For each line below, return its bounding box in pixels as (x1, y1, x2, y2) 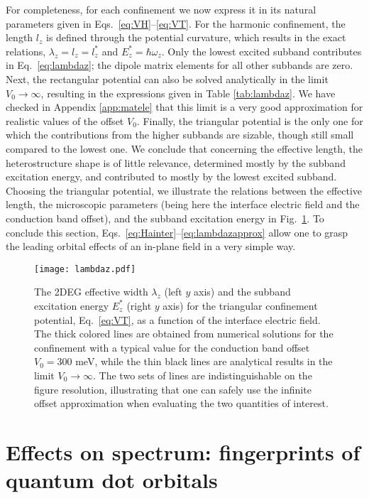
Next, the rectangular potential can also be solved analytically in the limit (6, 71, 329, 86)
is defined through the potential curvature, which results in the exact (45, 30, 346, 45)
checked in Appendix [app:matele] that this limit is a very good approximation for (6, 99, 363, 114)
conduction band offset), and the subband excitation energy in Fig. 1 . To (6, 210, 324, 225)
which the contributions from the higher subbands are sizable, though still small (6, 127, 354, 142)
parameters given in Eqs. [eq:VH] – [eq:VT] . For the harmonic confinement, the (6, 16, 346, 31)
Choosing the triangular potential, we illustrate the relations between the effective (6, 183, 363, 197)
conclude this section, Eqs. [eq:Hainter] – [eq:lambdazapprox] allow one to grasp (6, 224, 348, 239)
